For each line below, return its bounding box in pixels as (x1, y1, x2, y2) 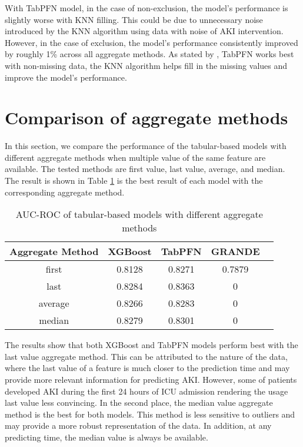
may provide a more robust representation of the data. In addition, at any (5, 419, 272, 432)
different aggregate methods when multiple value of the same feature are (5, 151, 266, 163)
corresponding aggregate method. (5, 186, 125, 198)
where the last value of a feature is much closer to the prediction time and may (5, 362, 290, 374)
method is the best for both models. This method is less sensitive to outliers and (5, 408, 295, 420)
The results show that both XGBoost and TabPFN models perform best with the (5, 339, 298, 351)
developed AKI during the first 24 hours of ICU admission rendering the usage (5, 385, 288, 397)
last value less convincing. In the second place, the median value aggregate (5, 396, 273, 409)
